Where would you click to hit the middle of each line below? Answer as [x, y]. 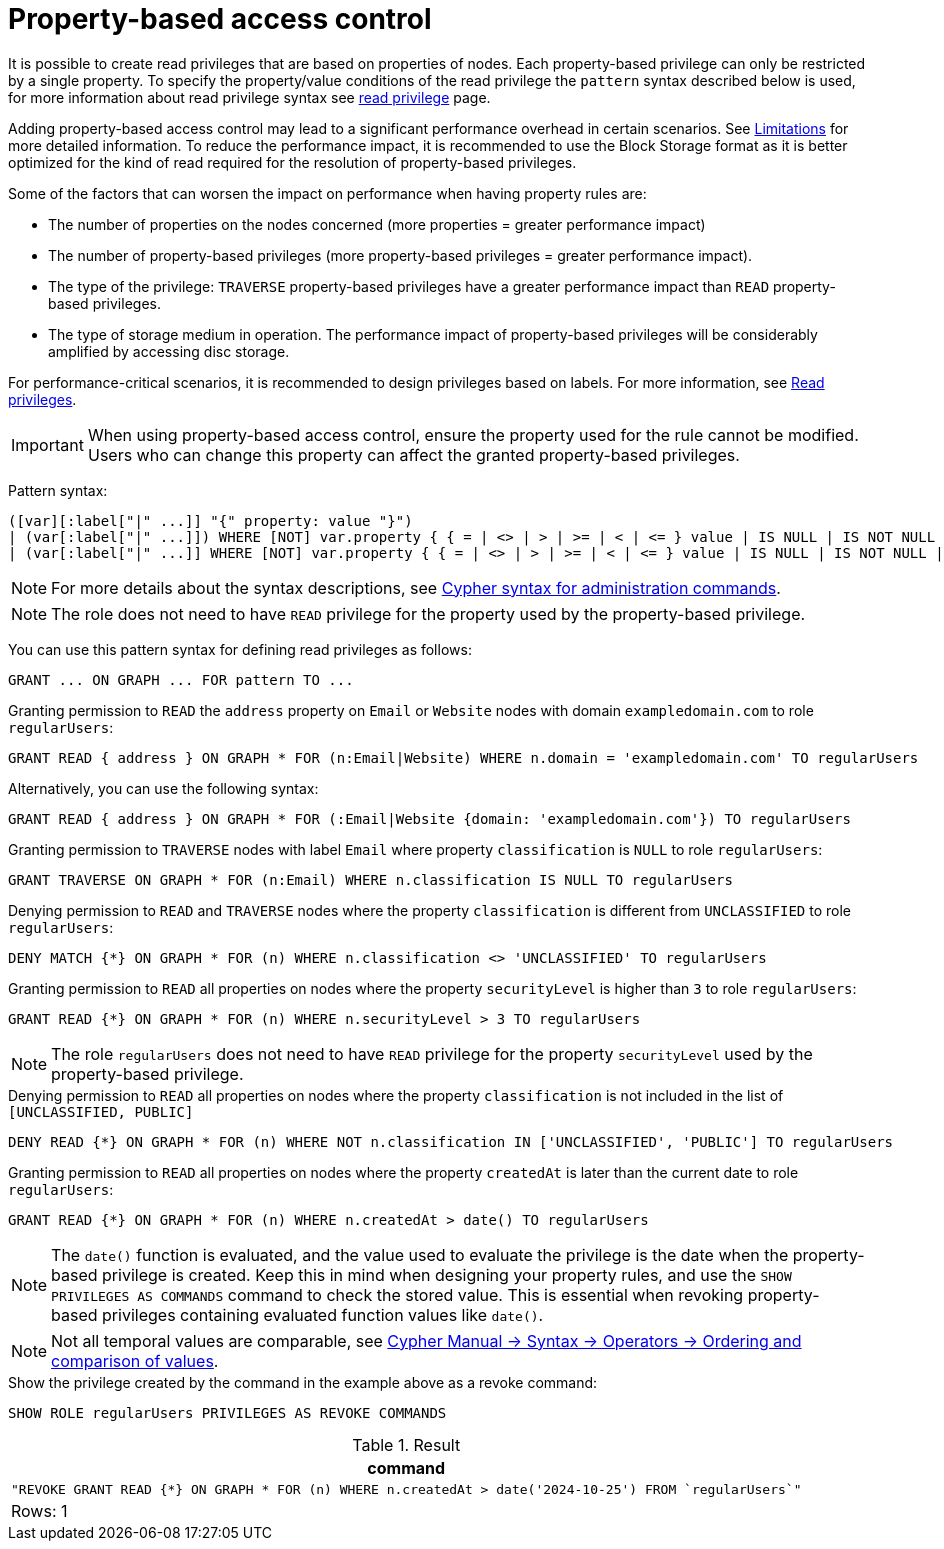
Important [47, 444]
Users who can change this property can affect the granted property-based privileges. [413, 454]
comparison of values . [135, 1360]
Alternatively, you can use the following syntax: [163, 788]
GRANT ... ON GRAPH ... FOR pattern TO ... [181, 679]
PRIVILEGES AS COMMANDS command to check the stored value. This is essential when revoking [397, 1294]
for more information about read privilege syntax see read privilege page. [249, 97]
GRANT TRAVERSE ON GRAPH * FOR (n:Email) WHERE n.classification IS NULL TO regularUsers [370, 879]
